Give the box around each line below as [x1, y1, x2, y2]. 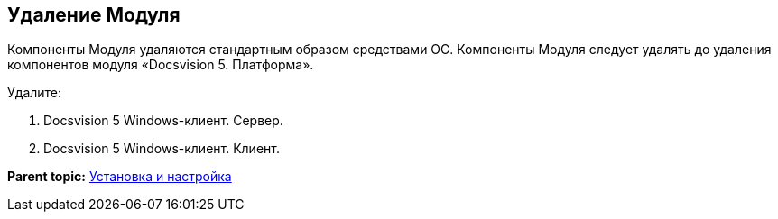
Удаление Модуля [7, 4, 181, 26]
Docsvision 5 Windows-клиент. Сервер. [43, 113, 283, 129]
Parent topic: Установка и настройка [7, 169, 232, 185]
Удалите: [7, 85, 62, 101]
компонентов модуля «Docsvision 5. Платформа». [7, 57, 314, 73]
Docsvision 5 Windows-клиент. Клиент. [43, 141, 280, 157]
